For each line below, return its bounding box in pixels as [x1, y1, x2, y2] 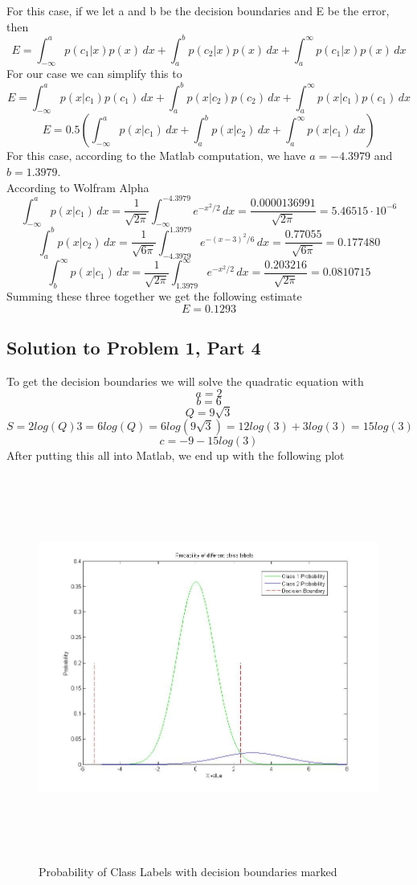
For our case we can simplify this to [6, 65, 182, 82]
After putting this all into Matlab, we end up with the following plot [6, 446, 345, 463]
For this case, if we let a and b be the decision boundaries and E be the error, [6, 2, 390, 18]
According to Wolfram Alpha [6, 178, 149, 195]
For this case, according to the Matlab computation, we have [6, 147, 306, 164]
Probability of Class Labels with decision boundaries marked [39, 862, 337, 879]
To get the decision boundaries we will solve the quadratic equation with [6, 372, 364, 389]
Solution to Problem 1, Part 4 [6, 335, 261, 360]
